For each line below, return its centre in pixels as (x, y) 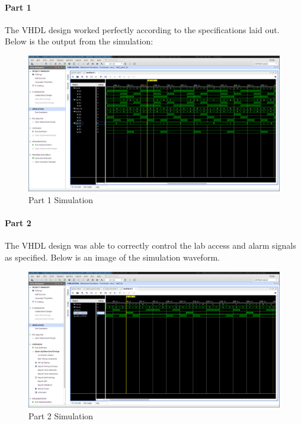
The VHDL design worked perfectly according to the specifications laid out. (142, 29)
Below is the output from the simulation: (79, 41)
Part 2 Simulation (61, 415)
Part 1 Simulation (61, 199)
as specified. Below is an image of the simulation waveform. (112, 257)
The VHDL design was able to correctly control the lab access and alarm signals (150, 245)
